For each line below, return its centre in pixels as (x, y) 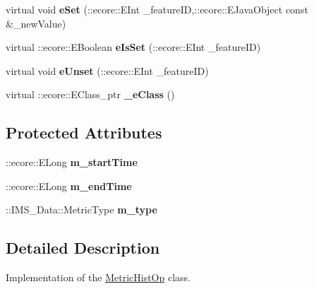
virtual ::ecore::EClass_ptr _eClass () (90, 94)
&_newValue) (36, 23)
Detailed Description (83, 248)
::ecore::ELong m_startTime (72, 162)
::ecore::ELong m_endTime (69, 185)
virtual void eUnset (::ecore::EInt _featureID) (107, 70)
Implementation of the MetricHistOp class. (98, 277)
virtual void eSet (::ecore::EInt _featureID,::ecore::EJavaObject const (157, 9)
